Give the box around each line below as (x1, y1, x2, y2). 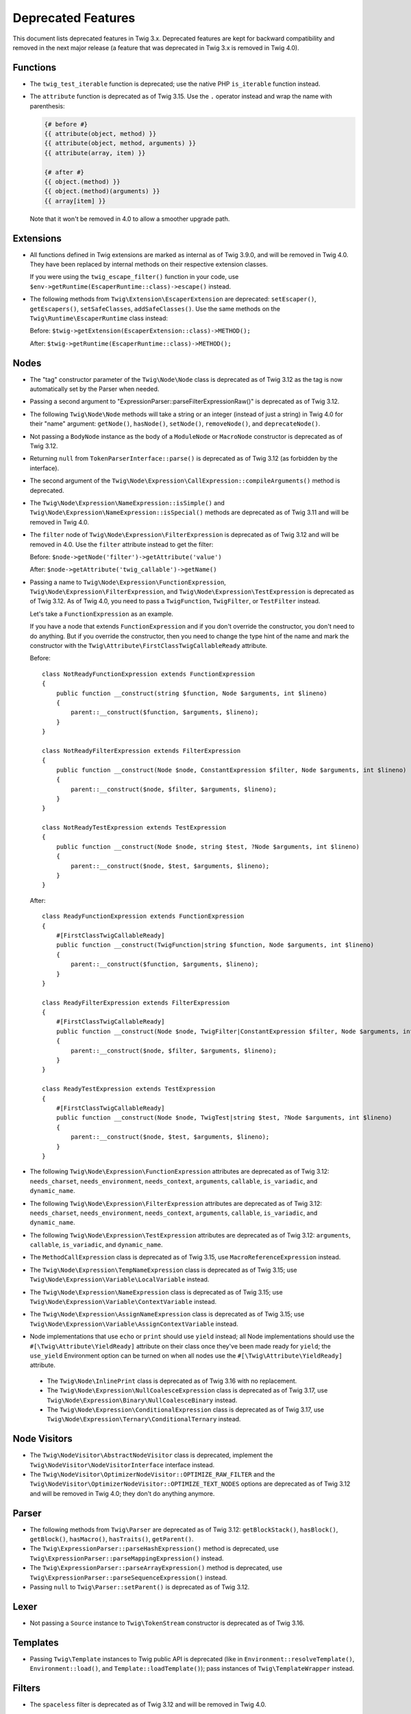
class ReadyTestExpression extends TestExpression (42, 1085, 216, 1093)
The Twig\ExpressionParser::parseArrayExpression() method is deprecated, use (29, 1564, 283, 1572)
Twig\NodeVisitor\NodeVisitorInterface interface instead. (29, 1460, 215, 1469)
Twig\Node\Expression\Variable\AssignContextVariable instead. (29, 1320, 239, 1328)
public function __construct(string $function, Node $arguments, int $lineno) (55, 689, 327, 697)
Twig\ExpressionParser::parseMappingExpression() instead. (29, 1554, 224, 1562)
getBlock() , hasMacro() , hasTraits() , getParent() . (29, 1535, 195, 1543)
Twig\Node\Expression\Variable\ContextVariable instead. (29, 1298, 217, 1306)
